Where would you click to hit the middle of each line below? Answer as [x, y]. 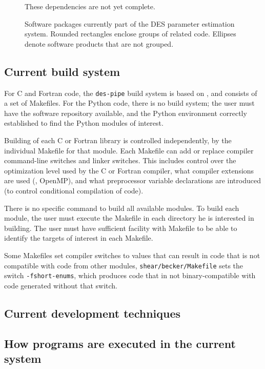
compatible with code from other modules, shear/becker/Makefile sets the [124, 265]
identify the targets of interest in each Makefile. [79, 238]
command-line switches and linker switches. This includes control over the [120, 160]
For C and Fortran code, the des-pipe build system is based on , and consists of [131, 93]
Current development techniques [93, 313]
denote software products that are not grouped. [99, 43]
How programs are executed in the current [120, 343]
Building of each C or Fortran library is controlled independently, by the [118, 140]
